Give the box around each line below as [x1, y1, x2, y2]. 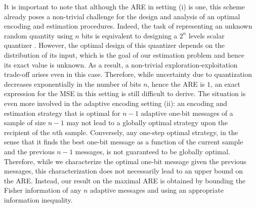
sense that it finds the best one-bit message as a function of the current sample [4, 137, 243, 147]
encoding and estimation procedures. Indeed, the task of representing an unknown [4, 21, 253, 31]
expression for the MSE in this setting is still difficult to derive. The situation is [4, 88, 246, 99]
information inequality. [4, 194, 73, 205]
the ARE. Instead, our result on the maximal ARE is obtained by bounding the [4, 175, 246, 185]
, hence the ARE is [147, 78, 205, 89]
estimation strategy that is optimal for [4, 107, 121, 118]
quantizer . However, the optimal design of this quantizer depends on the [4, 40, 225, 50]
